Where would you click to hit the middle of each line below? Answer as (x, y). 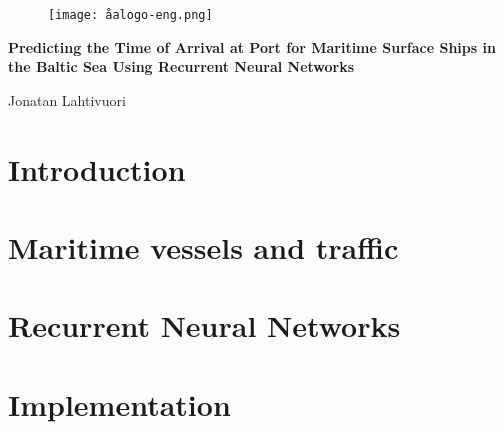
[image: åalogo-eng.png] (130, 15)
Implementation (119, 403)
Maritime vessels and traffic (203, 247)
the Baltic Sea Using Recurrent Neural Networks (181, 66)
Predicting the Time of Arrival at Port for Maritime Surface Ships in (252, 46)
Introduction (97, 168)
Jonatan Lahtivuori (67, 99)
